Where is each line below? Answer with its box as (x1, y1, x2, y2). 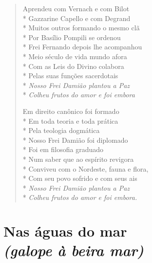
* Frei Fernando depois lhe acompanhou (22, 42, 142, 52)
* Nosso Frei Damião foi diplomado (22, 134, 128, 145)
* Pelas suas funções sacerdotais (22, 70, 118, 81)
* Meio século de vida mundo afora (22, 51, 127, 61)
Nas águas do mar (3, 221, 127, 241)
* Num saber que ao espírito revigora (22, 153, 134, 164)
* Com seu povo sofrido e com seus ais (22, 173, 137, 183)
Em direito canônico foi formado (22, 106, 119, 116)
